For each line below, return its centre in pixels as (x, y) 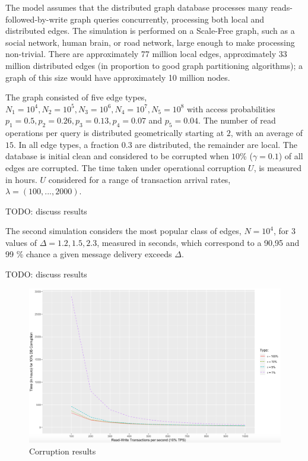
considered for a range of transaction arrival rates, (139, 179)
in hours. (21, 179)
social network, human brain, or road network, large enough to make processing (150, 42)
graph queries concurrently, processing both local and (167, 19)
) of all (291, 156)
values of (21, 242)
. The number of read (237, 120)
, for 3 (284, 231)
